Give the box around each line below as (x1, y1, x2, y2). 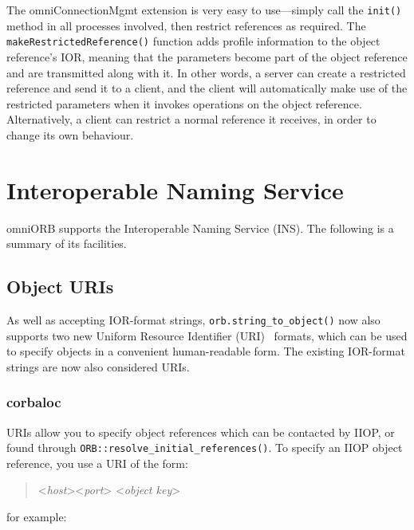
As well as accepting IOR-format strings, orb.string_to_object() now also (6, 311, 380, 328)
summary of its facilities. (6, 235, 127, 252)
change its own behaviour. (6, 126, 134, 143)
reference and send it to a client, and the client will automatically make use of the (6, 80, 408, 96)
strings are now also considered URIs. (6, 358, 190, 375)
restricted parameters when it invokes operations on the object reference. (6, 95, 362, 112)
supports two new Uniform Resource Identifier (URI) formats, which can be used (6, 327, 408, 344)
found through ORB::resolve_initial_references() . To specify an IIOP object (6, 439, 403, 456)
